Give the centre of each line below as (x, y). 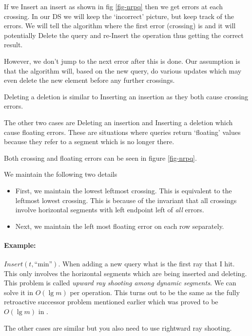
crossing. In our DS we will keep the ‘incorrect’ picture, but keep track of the (119, 16)
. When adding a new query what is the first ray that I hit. (146, 264)
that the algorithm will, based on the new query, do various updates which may (123, 70)
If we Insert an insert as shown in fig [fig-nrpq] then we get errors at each (113, 6)
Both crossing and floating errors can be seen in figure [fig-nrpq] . (100, 158)
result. (13, 45)
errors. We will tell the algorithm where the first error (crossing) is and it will (120, 26)
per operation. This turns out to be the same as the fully (155, 292)
